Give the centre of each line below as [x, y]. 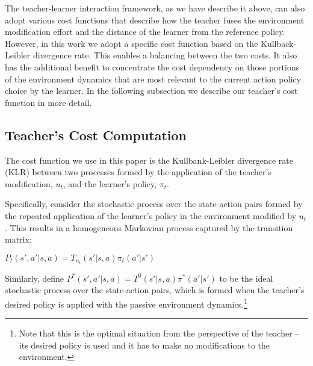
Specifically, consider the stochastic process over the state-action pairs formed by [154, 204]
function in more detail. [48, 102]
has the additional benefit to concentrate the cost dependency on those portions [152, 67]
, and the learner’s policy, [110, 183]
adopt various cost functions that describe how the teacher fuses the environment [155, 20]
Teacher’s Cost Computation [96, 135]
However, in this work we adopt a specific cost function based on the [132, 43]
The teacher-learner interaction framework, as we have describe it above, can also [155, 8]
